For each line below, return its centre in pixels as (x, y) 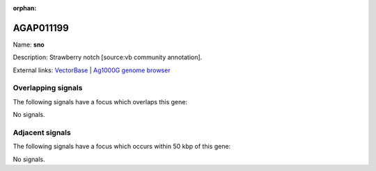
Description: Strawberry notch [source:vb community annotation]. (108, 57)
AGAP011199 (41, 28)
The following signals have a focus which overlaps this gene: (100, 101)
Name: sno (29, 44)
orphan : (25, 8)
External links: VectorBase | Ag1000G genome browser (92, 70)
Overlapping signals (48, 88)
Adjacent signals (42, 132)
